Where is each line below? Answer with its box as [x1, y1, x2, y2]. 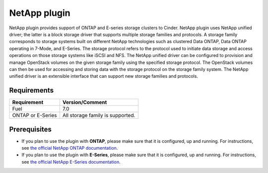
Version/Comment [62, 99, 107, 106]
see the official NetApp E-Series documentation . [21, 159, 121, 165]
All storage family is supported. [62, 112, 135, 119]
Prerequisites [9, 125, 52, 133]
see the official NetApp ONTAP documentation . [21, 145, 118, 151]
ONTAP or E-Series [12, 112, 57, 119]
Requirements [9, 86, 54, 95]
